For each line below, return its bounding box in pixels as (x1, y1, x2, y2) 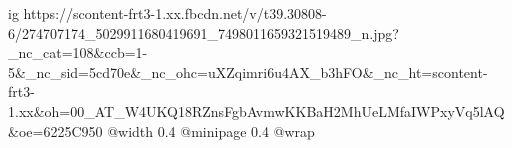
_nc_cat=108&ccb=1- (8, 42, 148, 63)
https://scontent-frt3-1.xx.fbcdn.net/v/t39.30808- (23, 3, 327, 23)
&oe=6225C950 (8, 120, 103, 141)
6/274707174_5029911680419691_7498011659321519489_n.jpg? (8, 22, 399, 43)
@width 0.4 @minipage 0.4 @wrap (107, 120, 315, 141)
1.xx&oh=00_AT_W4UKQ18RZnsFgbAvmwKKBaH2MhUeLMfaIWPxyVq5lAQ (8, 100, 505, 121)
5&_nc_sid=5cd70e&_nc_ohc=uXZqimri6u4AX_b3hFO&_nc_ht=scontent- (8, 61, 488, 82)
